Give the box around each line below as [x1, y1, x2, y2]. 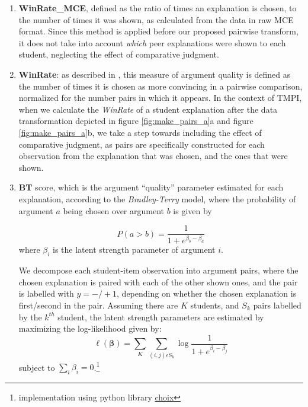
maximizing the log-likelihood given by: [18, 322, 162, 335]
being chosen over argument [63, 204, 164, 217]
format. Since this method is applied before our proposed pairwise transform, [18, 25, 299, 37]
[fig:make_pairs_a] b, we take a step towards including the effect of [18, 126, 262, 138]
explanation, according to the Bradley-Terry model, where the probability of [18, 192, 296, 205]
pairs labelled [253, 299, 301, 311]
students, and [190, 299, 239, 311]
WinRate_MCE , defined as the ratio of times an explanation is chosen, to [18, 2, 297, 14]
